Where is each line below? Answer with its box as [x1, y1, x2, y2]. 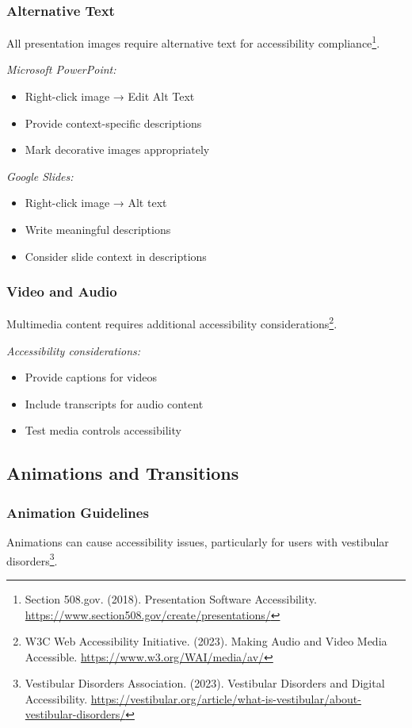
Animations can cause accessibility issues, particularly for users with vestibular [6, 534, 389, 550]
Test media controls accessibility [25, 422, 181, 439]
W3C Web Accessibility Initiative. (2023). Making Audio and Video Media [25, 633, 387, 649]
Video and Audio [6, 282, 117, 301]
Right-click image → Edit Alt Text [25, 88, 195, 105]
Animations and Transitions [6, 461, 239, 485]
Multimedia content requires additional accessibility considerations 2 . [6, 313, 338, 332]
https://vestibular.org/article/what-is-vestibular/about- [90, 690, 361, 707]
